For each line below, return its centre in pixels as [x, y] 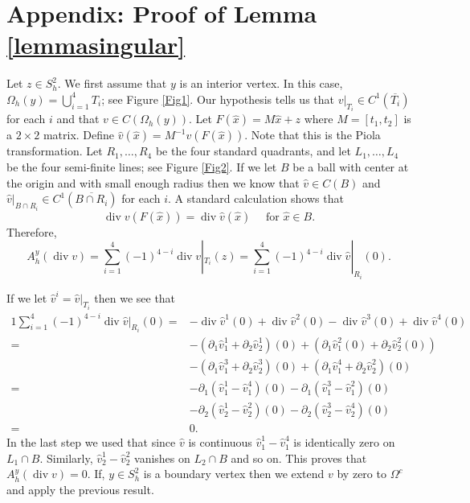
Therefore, [32, 231]
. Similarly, [66, 458]
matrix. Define [79, 135]
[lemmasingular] [96, 45]
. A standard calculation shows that [256, 198]
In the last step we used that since [91, 442]
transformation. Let [55, 151]
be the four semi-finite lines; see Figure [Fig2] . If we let [142, 166]
